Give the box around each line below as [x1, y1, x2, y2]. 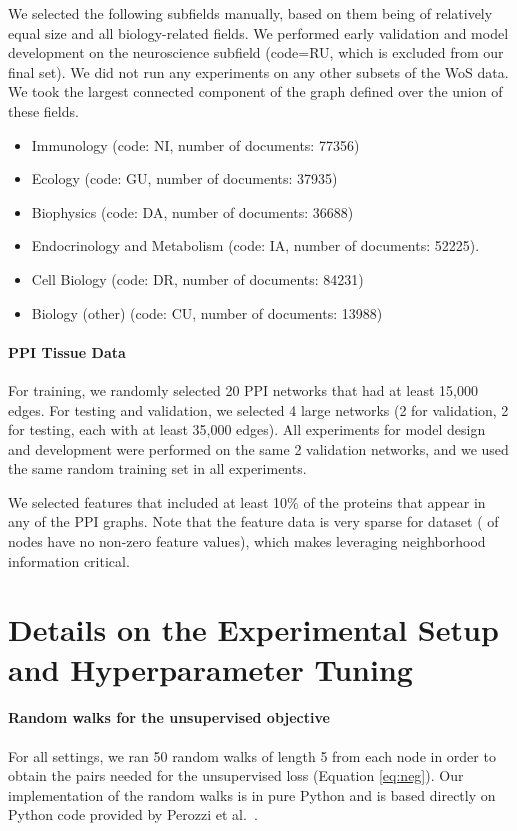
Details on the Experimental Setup [8, 609, 499, 650]
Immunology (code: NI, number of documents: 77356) [31, 134, 360, 155]
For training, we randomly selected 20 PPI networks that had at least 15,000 [8, 379, 478, 400]
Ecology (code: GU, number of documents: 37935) [31, 168, 338, 189]
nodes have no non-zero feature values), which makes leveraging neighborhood [8, 531, 486, 552]
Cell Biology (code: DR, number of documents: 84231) [31, 268, 364, 289]
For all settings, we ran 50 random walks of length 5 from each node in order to [8, 745, 496, 766]
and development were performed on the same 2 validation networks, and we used [8, 438, 509, 459]
